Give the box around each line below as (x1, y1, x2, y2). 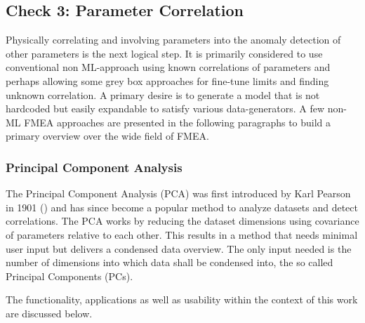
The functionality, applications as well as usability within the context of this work (6, 292, 358, 307)
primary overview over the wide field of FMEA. (6, 128, 209, 143)
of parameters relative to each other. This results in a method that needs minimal (6, 227, 358, 242)
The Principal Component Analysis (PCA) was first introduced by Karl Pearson (6, 186, 351, 201)
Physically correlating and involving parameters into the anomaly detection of (6, 32, 341, 47)
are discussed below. (6, 305, 93, 320)
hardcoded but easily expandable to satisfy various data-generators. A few (6, 101, 325, 116)
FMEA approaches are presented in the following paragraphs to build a (24, 114, 331, 129)
